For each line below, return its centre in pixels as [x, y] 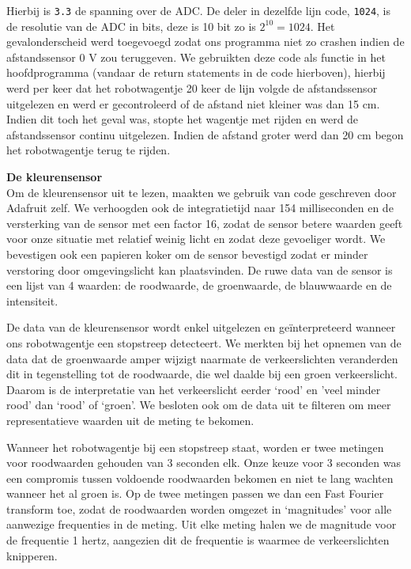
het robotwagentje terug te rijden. [89, 150]
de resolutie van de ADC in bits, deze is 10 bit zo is [131, 26]
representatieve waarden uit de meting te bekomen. [130, 420]
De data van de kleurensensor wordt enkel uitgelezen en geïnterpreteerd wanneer [201, 327]
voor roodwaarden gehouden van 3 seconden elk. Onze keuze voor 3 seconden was [204, 463]
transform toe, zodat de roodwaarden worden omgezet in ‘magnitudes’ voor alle [199, 508]
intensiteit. [32, 300]
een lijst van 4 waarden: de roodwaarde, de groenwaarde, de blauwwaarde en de [199, 285]
